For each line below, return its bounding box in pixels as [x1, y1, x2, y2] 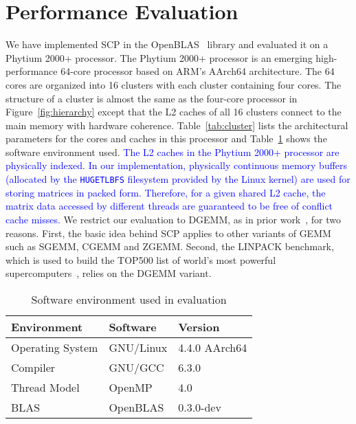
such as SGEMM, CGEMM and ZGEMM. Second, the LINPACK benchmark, [5, 239, 334, 254]
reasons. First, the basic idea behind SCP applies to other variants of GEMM [5, 225, 331, 240]
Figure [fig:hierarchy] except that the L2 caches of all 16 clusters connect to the [5, 104, 342, 119]
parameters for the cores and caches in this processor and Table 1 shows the [5, 131, 327, 146]
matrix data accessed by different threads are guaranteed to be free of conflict [5, 199, 333, 213]
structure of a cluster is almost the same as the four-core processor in [5, 91, 298, 105]
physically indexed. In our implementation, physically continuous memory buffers [5, 158, 348, 172]
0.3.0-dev [178, 399, 221, 415]
